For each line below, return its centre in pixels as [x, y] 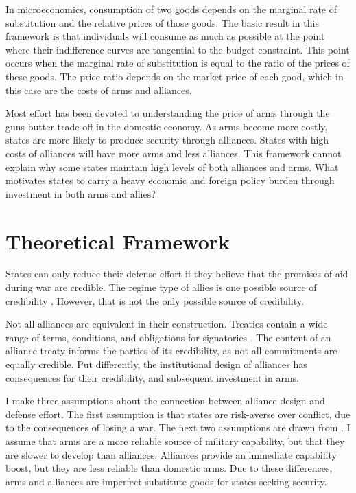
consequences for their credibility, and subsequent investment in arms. [153, 377]
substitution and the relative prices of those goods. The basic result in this [162, 22]
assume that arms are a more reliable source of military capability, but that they [175, 440]
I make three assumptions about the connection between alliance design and [165, 401]
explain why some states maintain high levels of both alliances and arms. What [172, 167]
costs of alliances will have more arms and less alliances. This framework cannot [174, 153]
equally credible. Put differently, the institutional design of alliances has [156, 364]
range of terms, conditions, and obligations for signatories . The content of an [168, 337]
